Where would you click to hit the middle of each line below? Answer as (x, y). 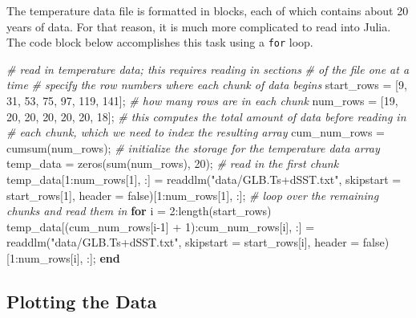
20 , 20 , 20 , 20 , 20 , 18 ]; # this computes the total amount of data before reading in (206, 116)
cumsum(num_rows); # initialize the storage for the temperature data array (193, 147)
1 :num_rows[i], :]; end (65, 257)
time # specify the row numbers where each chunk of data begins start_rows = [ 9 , (207, 85)
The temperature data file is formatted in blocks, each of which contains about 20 (208, 10)
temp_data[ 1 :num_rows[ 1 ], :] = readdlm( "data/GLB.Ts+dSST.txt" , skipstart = (204, 179)
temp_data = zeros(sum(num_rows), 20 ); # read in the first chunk (173, 163)
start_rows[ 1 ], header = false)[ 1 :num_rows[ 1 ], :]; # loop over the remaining (193, 195)
